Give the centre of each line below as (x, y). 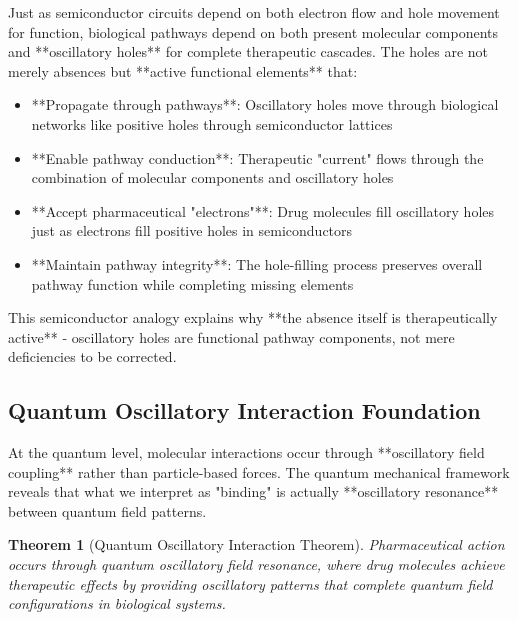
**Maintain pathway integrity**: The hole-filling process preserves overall (257, 263)
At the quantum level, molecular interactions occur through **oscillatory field (246, 452)
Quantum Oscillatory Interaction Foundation (244, 410)
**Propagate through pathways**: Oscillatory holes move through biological (265, 104)
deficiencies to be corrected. (92, 356)
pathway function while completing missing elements (192, 283)
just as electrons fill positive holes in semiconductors (192, 230)
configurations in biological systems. (117, 603)
